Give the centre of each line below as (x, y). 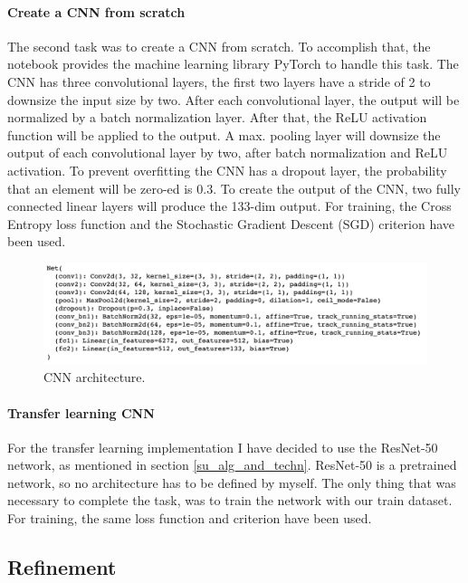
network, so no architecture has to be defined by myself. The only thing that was (232, 482)
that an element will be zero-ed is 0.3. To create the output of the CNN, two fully (234, 188)
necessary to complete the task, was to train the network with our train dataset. (230, 500)
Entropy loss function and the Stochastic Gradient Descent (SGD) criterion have (231, 223)
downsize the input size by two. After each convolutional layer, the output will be (234, 99)
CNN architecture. (95, 377)
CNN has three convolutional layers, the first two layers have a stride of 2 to (219, 81)
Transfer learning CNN (81, 412)
